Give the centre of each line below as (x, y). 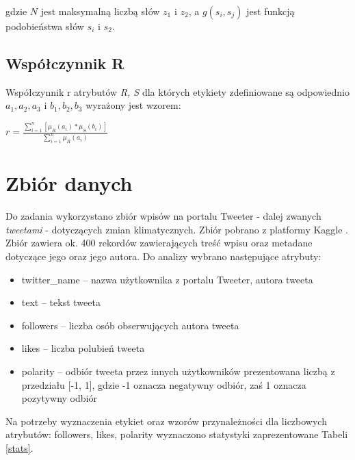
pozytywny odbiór (59, 398)
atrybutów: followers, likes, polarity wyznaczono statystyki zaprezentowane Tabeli (177, 434)
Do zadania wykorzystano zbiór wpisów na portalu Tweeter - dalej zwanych (163, 216)
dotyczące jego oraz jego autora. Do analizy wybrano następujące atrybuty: (163, 256)
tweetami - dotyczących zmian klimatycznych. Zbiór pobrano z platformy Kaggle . (177, 229)
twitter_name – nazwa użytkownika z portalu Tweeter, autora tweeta (167, 279)
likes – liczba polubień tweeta (83, 348)
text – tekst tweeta (61, 302)
